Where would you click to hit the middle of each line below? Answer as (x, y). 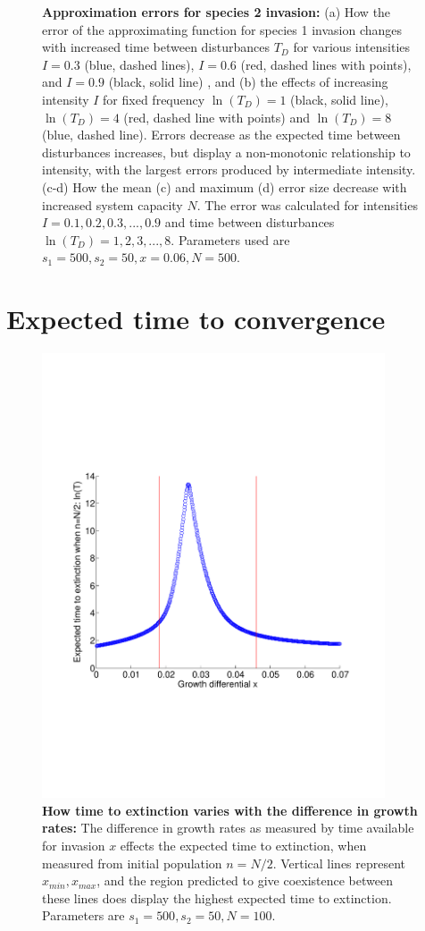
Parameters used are (234, 239)
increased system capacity (112, 204)
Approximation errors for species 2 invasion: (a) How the (217, 12)
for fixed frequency (154, 99)
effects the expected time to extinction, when (243, 845)
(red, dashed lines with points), (326, 64)
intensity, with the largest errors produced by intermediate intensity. (229, 169)
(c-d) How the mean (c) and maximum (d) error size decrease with (225, 186)
